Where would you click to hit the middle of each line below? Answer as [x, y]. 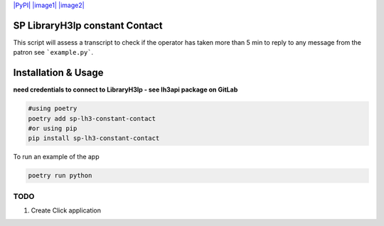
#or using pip [53, 128]
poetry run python [60, 176]
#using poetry [53, 109]
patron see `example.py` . [53, 53]
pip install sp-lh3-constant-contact [94, 138]
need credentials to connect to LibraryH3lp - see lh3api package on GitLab [126, 90]
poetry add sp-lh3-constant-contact [92, 118]
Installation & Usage [58, 73]
